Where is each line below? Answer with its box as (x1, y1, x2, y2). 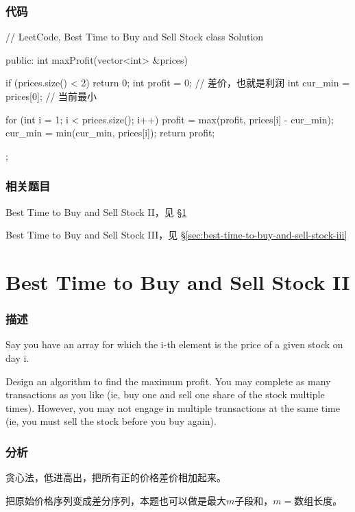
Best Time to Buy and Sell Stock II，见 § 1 (5, 204, 187, 219)
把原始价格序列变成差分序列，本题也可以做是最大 (5, 493, 226, 507)
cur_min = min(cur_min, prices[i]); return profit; (5, 125, 215, 140)
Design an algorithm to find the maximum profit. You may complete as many (5, 374, 331, 388)
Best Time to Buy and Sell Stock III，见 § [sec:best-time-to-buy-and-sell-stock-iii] (5, 228, 347, 242)
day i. (5, 350, 29, 365)
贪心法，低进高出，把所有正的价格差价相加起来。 (5, 470, 226, 485)
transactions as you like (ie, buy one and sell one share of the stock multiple (5, 387, 325, 402)
